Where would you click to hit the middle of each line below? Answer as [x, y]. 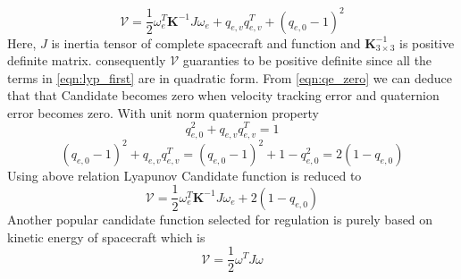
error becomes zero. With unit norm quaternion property [163, 112]
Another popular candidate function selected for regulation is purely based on [220, 219]
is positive [427, 42]
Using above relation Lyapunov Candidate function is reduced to [184, 175]
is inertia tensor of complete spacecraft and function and [206, 42]
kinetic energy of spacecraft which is [106, 237]
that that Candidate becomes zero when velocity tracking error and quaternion [223, 95]
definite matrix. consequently [87, 60]
